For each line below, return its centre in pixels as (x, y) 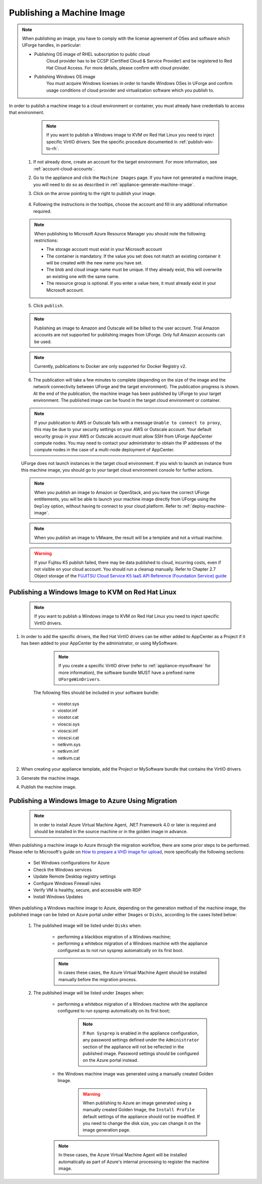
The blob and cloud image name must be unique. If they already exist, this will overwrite (134, 270)
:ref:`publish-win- (196, 142)
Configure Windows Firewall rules (67, 883)
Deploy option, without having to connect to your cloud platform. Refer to (108, 506)
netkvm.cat (69, 758)
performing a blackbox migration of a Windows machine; (114, 937)
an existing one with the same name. (83, 276)
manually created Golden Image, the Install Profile (139, 1110)
